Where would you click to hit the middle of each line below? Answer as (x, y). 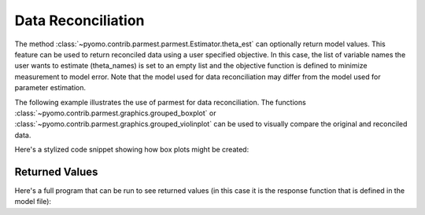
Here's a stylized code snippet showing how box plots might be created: (132, 150)
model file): (33, 202)
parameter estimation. (50, 88)
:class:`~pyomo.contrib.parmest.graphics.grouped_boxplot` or (115, 113)
